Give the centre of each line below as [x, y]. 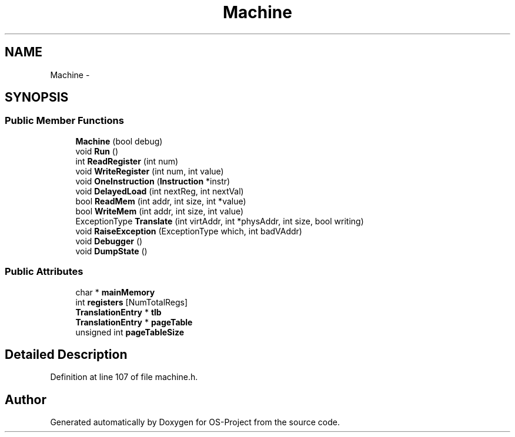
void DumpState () [111, 251]
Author [26, 399]
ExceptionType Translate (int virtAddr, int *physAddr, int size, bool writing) [220, 221]
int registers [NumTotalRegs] [132, 302]
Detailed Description [66, 354]
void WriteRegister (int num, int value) [150, 171]
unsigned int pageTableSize [130, 332]
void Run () [97, 151]
